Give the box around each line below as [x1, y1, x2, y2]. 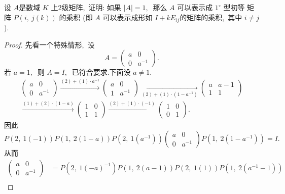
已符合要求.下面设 [72, 67, 131, 77]
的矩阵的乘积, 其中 [180, 12, 242, 22]
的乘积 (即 [59, 12, 93, 22]
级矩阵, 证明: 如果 [61, 2, 121, 12]
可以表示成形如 [102, 12, 153, 22]
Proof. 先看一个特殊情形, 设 [4, 39, 95, 50]
